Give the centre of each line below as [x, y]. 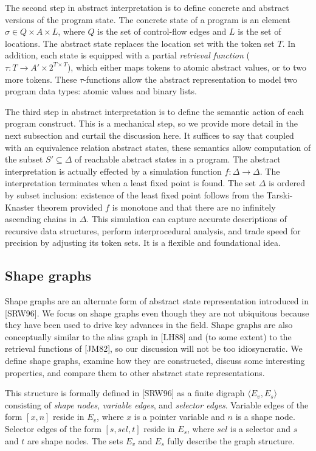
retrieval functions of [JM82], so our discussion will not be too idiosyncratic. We [154, 348]
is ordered [287, 183]
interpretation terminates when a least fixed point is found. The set [131, 183]
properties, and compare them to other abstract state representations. [135, 372]
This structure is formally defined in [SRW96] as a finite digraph [125, 393]
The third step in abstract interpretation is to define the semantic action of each [155, 111]
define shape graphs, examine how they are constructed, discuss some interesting [155, 361]
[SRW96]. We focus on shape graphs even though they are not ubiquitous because [157, 313]
